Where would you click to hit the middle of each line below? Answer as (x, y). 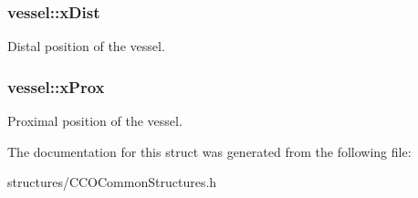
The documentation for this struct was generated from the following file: (209, 151)
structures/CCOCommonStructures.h (112, 182)
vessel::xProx (56, 86)
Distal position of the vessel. (86, 46)
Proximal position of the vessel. (95, 121)
